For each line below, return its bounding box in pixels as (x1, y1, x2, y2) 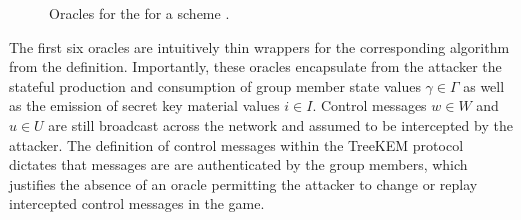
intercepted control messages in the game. (9, 193, 265, 214)
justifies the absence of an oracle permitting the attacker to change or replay (9, 173, 478, 194)
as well (463, 75, 505, 96)
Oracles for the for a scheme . (49, 3, 230, 23)
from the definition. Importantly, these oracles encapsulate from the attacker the (9, 56, 502, 77)
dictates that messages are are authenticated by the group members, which (9, 154, 468, 175)
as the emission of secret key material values (9, 95, 280, 116)
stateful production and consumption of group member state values (9, 75, 421, 96)
